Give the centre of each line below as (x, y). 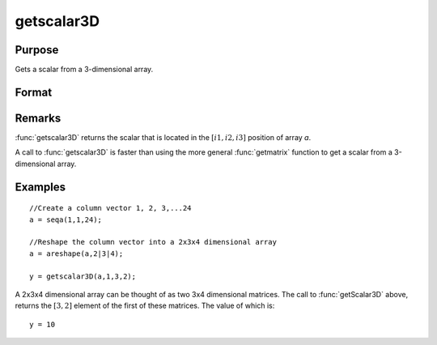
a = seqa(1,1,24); (66, 219)
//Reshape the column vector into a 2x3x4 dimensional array (153, 242)
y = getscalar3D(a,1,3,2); (83, 276)
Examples (40, 187)
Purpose (37, 50)
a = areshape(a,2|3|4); (76, 253)
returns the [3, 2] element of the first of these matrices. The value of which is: (145, 306)
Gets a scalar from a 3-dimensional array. (84, 70)
